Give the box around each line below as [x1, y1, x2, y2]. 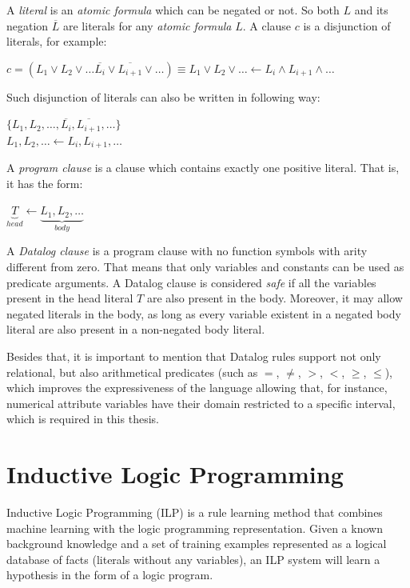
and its [354, 2, 388, 18]
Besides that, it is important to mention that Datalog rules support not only [6, 347, 381, 364]
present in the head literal [6, 290, 133, 306]
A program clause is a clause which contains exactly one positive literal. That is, [6, 159, 400, 176]
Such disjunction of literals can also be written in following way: [6, 88, 320, 105]
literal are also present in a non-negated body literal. [6, 321, 265, 338]
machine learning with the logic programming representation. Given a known [6, 519, 383, 536]
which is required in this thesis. [6, 410, 159, 427]
